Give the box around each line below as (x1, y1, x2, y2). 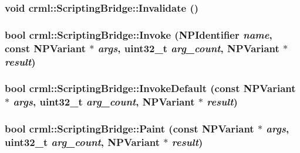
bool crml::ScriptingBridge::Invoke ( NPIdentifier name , (5, 27, 272, 42)
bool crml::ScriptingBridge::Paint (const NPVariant (5, 121, 254, 136)
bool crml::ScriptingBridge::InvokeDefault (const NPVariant (5, 81, 296, 96)
